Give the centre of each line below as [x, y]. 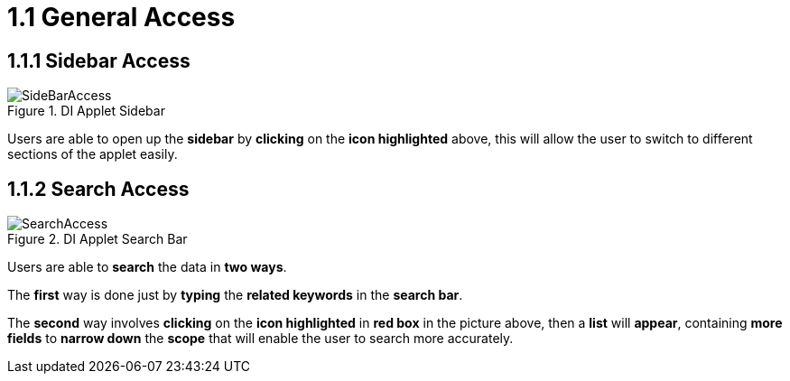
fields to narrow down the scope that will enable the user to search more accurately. [260, 339]
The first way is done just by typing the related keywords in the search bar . [235, 295]
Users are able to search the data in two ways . [147, 267]
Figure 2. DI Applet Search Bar [98, 239]
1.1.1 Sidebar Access [99, 60]
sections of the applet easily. [93, 154]
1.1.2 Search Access [98, 189]
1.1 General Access [121, 17]
